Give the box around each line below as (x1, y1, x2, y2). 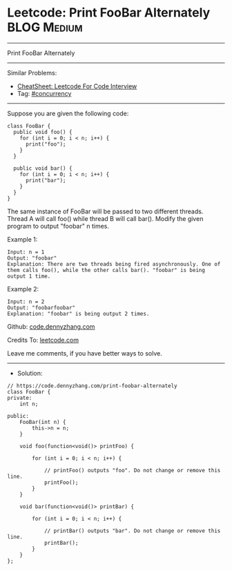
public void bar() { (13, 164, 72, 172)
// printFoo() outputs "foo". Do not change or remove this (43, 467, 221, 474)
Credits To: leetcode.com (7, 336, 79, 344)
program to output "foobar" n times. (7, 222, 109, 230)
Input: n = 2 (7, 298, 45, 305)
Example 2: (7, 284, 39, 293)
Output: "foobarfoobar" (7, 304, 76, 311)
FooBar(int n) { (19, 418, 67, 425)
